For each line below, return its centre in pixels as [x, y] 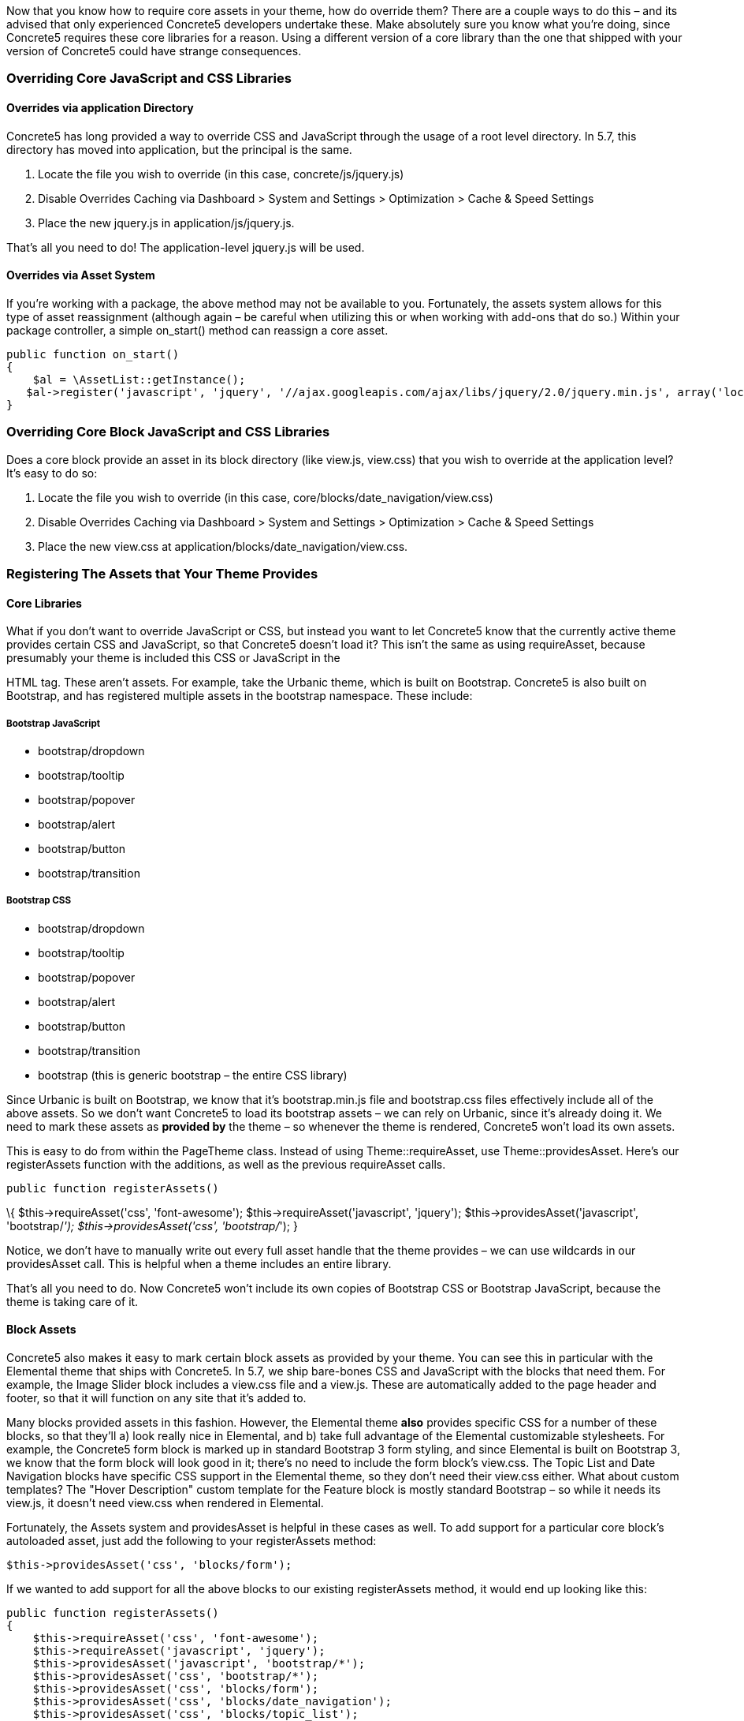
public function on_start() [93, 354]
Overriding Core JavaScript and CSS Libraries [149, 79]
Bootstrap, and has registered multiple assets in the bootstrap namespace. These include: [240, 696]
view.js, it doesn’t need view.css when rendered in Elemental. [165, 1502]
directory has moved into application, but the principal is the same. [179, 149]
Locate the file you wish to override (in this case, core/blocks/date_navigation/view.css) [266, 497]
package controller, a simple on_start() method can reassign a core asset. [197, 330]
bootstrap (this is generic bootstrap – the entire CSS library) [193, 1075]
